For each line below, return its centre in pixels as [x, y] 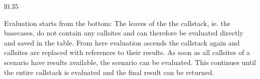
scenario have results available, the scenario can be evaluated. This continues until [130, 62]
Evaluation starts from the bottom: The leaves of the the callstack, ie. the [117, 23]
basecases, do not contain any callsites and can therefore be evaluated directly [124, 33]
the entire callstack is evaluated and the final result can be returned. [109, 72]
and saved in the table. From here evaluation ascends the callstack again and [122, 42]
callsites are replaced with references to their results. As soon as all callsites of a [127, 52]
